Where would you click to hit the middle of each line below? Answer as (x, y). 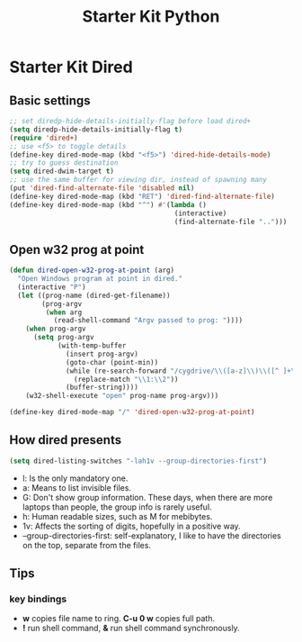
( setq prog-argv (63, 338)
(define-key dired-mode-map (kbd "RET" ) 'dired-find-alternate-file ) (142, 196)
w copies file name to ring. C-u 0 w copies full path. (119, 619)
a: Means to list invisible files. (77, 487)
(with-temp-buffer (92, 346)
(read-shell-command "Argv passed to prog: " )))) (148, 321)
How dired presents (66, 440)
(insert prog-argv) (102, 354)
